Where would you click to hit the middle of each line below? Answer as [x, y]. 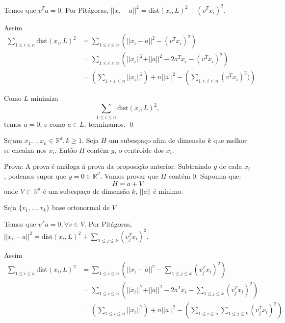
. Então [66, 150]
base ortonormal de [81, 207]
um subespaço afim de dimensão [157, 140]
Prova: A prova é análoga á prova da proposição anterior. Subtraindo [108, 166]
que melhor [230, 140]
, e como [52, 124]
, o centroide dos [139, 150]
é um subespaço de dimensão [86, 191]
